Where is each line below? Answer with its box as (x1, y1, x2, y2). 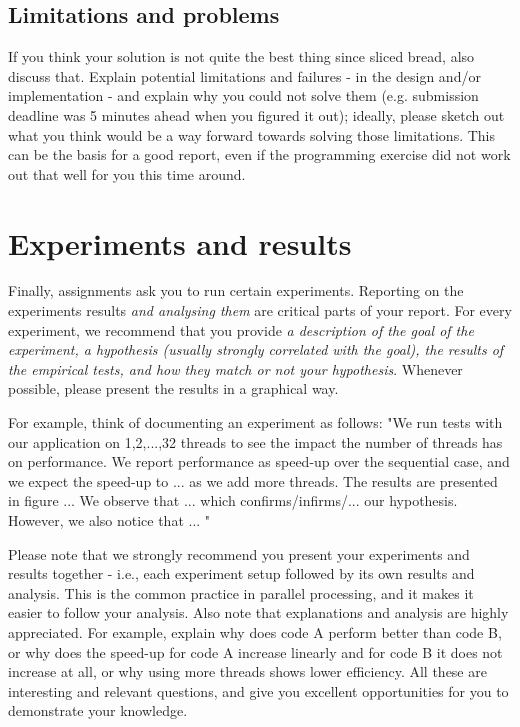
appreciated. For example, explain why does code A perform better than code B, (8, 621, 502, 642)
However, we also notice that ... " (8, 510, 211, 531)
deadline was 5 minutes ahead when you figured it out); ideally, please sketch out (8, 104, 505, 125)
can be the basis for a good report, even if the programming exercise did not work (8, 144, 511, 165)
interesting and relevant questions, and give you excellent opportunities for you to (8, 680, 509, 701)
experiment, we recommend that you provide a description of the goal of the (8, 319, 474, 340)
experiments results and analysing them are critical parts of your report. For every (8, 300, 512, 321)
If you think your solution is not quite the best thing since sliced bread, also (8, 46, 475, 67)
